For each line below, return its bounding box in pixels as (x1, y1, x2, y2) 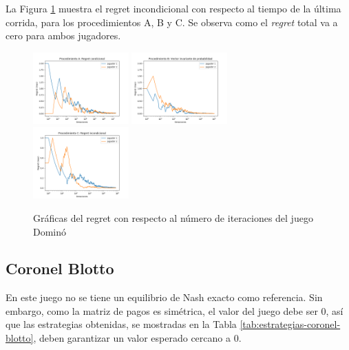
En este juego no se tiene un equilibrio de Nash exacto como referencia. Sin (6, 290, 323, 305)
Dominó (33, 224, 67, 238)
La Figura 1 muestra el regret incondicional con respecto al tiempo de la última (6, 1, 341, 15)
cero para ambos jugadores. (6, 28, 121, 43)
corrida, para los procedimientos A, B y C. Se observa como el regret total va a (6, 14, 338, 29)
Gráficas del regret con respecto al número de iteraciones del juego (33, 210, 313, 225)
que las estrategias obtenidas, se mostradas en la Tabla (6, 317, 237, 331)
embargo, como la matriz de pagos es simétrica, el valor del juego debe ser (6, 303, 318, 318)
